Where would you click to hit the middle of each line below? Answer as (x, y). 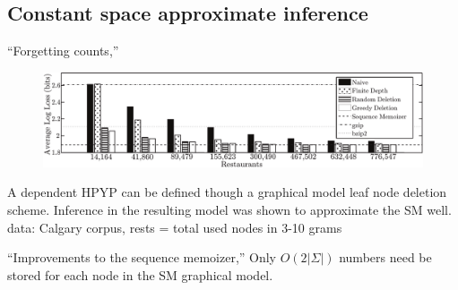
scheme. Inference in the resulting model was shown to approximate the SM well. (229, 209)
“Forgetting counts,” (63, 51)
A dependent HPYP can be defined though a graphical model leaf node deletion (227, 192)
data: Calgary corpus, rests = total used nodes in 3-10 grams (175, 227)
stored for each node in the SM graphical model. (140, 274)
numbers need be (385, 257)
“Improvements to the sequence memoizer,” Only (142, 257)
